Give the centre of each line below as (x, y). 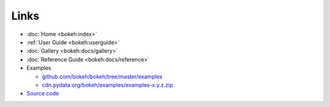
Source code (43, 94)
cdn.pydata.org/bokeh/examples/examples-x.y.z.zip (108, 85)
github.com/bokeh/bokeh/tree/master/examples (102, 77)
